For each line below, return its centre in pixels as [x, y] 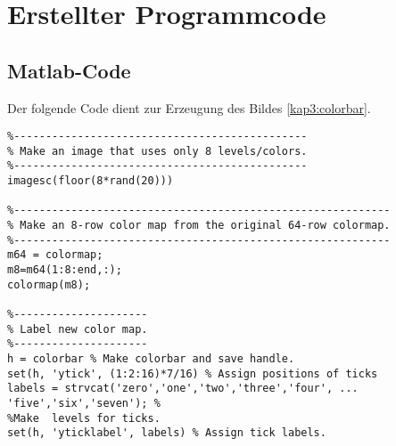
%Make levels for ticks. [84, 418]
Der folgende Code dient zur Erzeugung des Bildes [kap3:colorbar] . [189, 107]
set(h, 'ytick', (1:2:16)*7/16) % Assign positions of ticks [193, 373]
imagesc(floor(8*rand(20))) [91, 181]
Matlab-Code [69, 70]
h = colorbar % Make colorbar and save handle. [151, 359]
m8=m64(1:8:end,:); [65, 270]
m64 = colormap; [55, 255]
